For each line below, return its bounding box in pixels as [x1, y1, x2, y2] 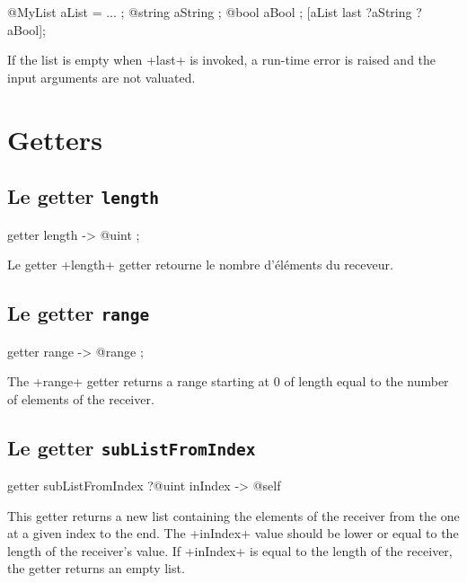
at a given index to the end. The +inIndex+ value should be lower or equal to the [7, 524, 459, 543]
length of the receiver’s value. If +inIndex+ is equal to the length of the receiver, [7, 541, 453, 560]
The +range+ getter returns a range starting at [7, 372, 270, 391]
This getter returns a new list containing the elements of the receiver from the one [7, 506, 460, 525]
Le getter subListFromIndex [7, 433, 256, 461]
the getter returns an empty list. [7, 559, 185, 578]
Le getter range [7, 299, 150, 327]
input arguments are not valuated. [7, 67, 196, 86]
